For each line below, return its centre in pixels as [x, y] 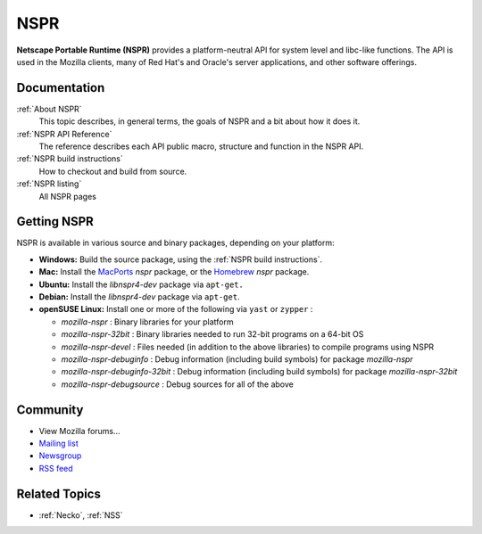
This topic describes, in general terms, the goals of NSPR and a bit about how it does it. [199, 121]
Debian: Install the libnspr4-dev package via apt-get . [139, 297]
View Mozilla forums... [79, 431]
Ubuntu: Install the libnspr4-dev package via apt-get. [141, 284]
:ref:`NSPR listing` [49, 184]
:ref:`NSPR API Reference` [64, 134]
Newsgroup [60, 456]
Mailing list [59, 444]
